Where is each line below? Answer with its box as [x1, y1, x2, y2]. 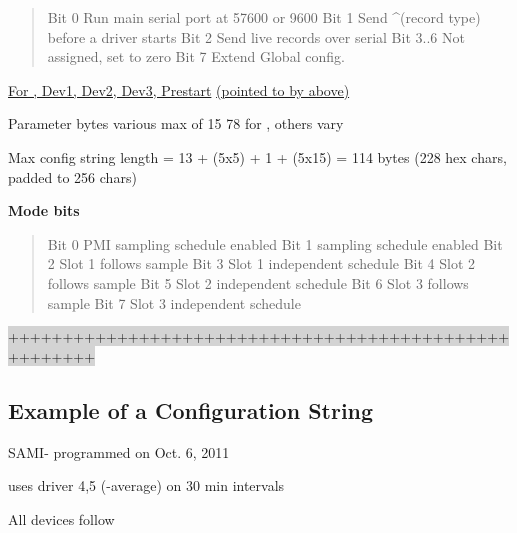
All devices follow [8, 508, 115, 529]
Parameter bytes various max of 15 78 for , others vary [8, 113, 344, 134]
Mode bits [8, 200, 80, 221]
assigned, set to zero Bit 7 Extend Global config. [47, 46, 345, 67]
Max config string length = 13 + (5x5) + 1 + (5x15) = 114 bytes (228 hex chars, [8, 146, 507, 167]
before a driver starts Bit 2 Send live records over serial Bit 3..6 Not [47, 26, 465, 47]
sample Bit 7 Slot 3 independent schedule [47, 292, 301, 313]
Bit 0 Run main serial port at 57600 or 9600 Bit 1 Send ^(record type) [47, 7, 481, 27]
